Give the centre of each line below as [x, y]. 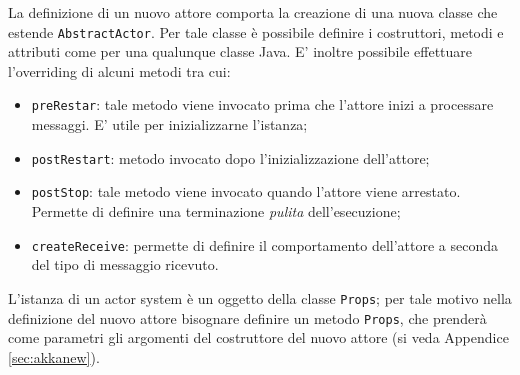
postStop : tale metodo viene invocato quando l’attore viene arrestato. [246, 191]
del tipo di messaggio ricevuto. [125, 264]
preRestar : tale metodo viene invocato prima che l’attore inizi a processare [262, 104]
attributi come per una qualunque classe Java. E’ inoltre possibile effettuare [240, 51]
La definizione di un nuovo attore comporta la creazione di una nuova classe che [253, 12]
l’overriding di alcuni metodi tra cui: [119, 70]
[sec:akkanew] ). [54, 356]
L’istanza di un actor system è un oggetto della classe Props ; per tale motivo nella [260, 297]
